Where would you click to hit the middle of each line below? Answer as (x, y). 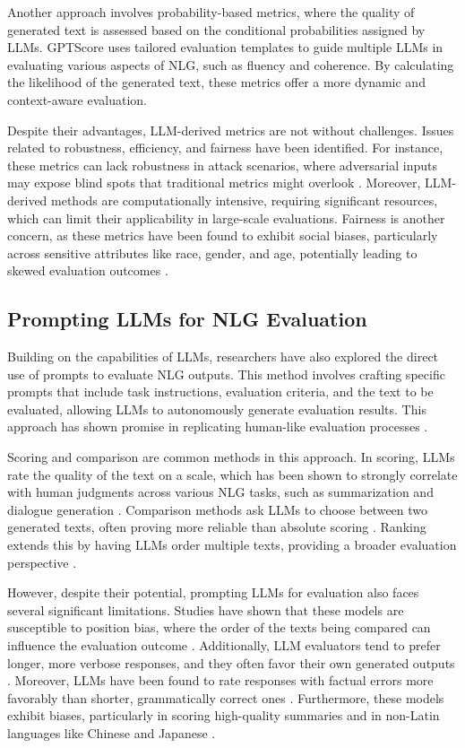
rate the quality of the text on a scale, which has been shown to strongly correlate (232, 474)
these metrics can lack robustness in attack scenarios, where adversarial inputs (222, 165)
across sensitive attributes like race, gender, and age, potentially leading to (212, 252)
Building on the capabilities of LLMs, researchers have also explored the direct (223, 357)
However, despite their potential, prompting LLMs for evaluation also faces (213, 592)
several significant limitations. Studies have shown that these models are (206, 609)
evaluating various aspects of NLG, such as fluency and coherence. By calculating (231, 64)
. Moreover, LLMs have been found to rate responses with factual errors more (220, 680)
